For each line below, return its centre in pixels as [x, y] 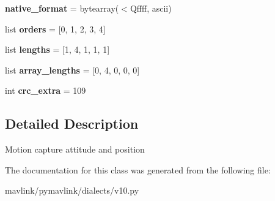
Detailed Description [72, 123]
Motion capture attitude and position [75, 149]
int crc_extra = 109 [46, 90]
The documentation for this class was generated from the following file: [138, 169]
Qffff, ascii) [151, 8]
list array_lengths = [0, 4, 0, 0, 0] [72, 70]
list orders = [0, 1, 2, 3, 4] [55, 28]
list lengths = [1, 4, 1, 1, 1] [57, 49]
